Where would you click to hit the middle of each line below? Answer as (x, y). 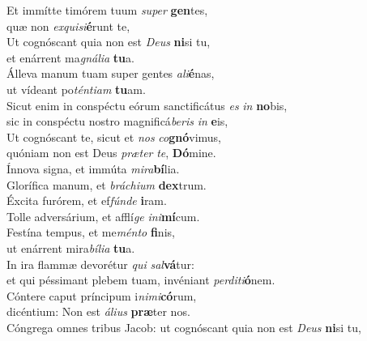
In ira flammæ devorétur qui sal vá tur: (100, 264)
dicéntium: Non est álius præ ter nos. (98, 311)
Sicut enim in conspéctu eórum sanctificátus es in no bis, (147, 105)
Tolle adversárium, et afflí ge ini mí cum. (103, 216)
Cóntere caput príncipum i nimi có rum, (102, 295)
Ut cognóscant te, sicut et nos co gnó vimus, (114, 136)
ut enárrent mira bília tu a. (71, 247)
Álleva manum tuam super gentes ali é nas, (111, 73)
